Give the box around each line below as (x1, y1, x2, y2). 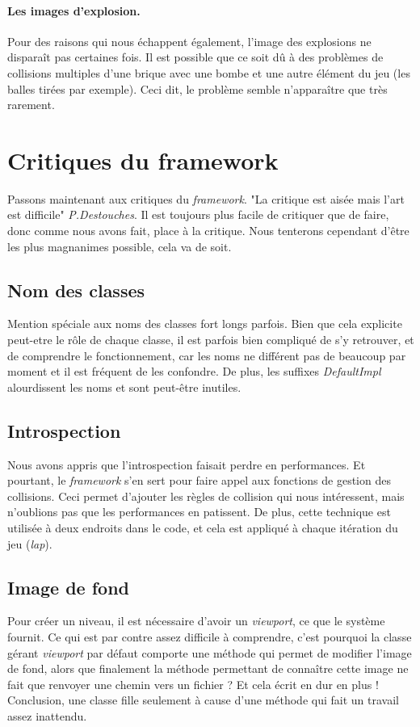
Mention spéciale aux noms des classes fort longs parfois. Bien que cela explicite (7, 315, 402, 332)
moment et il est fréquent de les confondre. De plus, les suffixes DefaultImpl (7, 363, 381, 380)
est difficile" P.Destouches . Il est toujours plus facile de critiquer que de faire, (7, 206, 389, 223)
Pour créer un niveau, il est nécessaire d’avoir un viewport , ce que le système (7, 612, 385, 629)
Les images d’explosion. (7, 2, 141, 19)
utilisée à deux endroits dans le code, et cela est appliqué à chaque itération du (7, 519, 398, 536)
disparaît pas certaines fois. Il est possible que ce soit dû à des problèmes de (7, 48, 384, 65)
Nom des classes (7, 277, 145, 302)
